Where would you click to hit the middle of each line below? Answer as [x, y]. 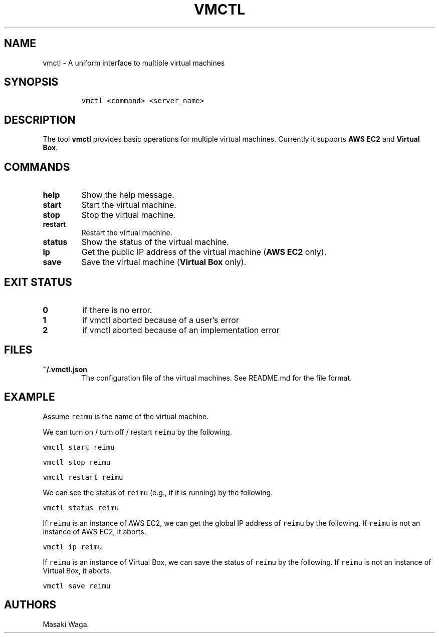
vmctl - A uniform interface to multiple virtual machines [134, 63]
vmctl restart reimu [83, 477]
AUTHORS [30, 605]
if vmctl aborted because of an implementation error [181, 330]
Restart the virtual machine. [127, 233]
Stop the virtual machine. [129, 215]
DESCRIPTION [40, 120]
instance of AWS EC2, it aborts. [94, 531]
